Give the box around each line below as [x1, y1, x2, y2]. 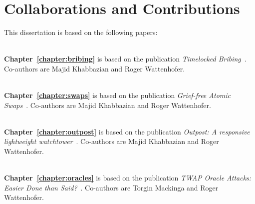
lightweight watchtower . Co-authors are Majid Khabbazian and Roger [4, 136, 219, 146]
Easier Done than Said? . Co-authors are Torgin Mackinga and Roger [4, 182, 219, 192]
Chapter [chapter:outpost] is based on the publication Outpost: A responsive [4, 126, 250, 136]
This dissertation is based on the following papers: [4, 27, 158, 37]
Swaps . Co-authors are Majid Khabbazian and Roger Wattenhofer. [4, 99, 211, 110]
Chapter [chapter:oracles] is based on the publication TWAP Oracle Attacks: [4, 172, 252, 183]
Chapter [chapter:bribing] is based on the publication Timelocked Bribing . [4, 53, 247, 64]
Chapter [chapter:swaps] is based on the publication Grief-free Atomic [4, 90, 231, 100]
